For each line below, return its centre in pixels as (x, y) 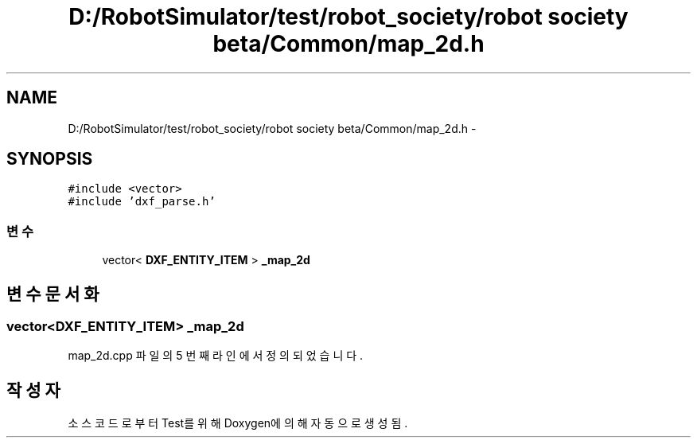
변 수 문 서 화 (53, 294)
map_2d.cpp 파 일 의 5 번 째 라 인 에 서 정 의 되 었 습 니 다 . (216, 356)
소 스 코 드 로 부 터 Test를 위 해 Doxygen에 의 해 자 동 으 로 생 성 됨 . (238, 423)
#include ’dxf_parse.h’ (142, 202)
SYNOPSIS (50, 159)
